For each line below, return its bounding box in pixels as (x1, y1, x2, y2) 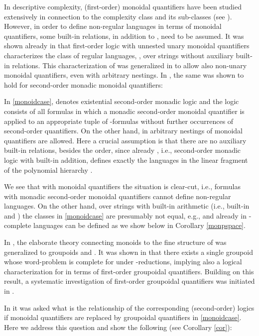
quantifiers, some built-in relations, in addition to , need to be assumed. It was (4, 30, 244, 41)
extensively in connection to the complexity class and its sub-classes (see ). (4, 11, 232, 21)
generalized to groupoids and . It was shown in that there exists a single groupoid (4, 246, 253, 257)
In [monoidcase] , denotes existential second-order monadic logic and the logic (4, 96, 239, 107)
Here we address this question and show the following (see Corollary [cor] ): (4, 322, 232, 332)
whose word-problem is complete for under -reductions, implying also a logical (4, 256, 242, 267)
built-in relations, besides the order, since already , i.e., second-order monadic (4, 145, 241, 155)
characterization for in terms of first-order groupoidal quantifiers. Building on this (4, 266, 254, 276)
